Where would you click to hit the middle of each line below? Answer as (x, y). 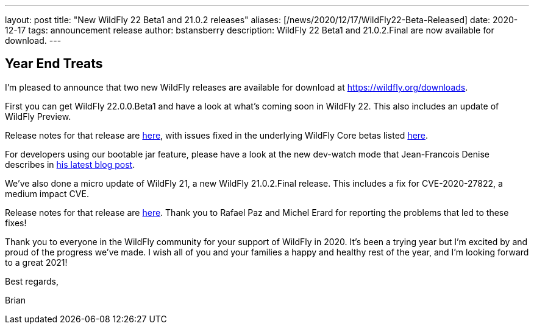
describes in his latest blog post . (70, 164)
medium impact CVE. (47, 193)
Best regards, (32, 281)
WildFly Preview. (38, 116)
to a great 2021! (36, 262)
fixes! (16, 223)
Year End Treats (54, 64)
